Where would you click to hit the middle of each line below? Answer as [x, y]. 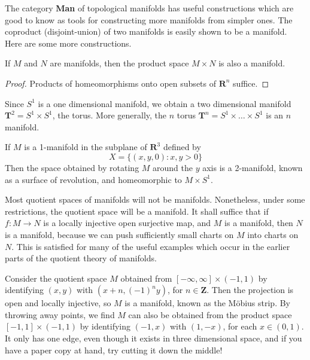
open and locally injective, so [58, 303]
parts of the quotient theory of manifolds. [81, 258]
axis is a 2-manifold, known [253, 167]
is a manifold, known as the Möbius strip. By [208, 303]
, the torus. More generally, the [110, 115]
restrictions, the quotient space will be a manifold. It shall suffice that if [137, 211]
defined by [182, 147]
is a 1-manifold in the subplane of [86, 147]
